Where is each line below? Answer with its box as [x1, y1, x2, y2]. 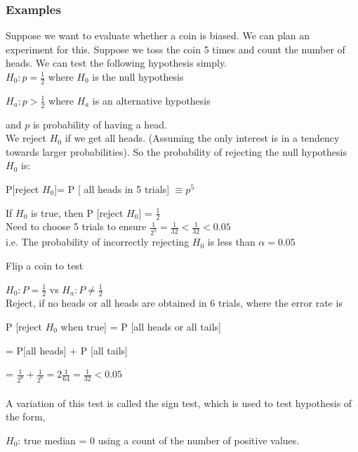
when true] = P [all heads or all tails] [60, 319, 221, 333]
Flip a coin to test [6, 258, 84, 272]
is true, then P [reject [30, 205, 124, 220]
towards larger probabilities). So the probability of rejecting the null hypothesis [6, 144, 347, 159]
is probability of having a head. [32, 117, 168, 131]
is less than [207, 234, 256, 249]
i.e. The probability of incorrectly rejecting [6, 234, 190, 249]
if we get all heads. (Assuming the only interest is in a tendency [65, 131, 340, 145]
